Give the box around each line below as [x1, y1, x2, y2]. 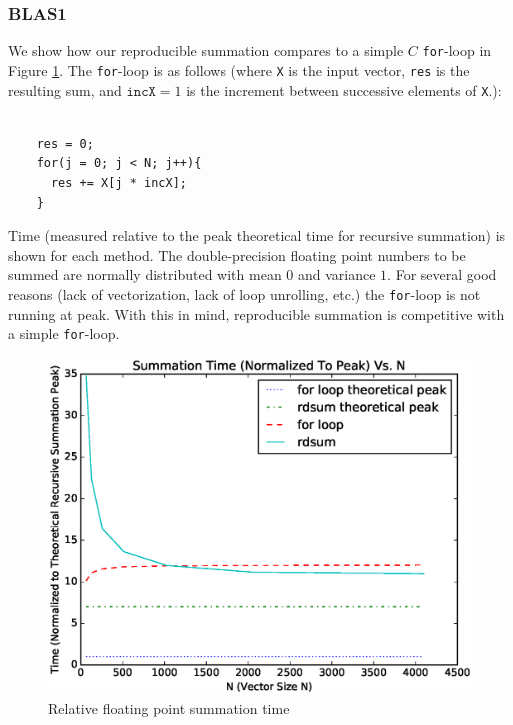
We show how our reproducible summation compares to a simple [8, 40, 404, 61]
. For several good [387, 264, 497, 285]
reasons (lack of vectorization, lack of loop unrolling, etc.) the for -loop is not [8, 283, 481, 304]
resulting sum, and [8, 79, 122, 100]
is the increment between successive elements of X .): [186, 79, 502, 100]
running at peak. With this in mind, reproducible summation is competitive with [8, 303, 505, 324]
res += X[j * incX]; [50, 175, 187, 190]
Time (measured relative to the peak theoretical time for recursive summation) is [8, 225, 506, 246]
